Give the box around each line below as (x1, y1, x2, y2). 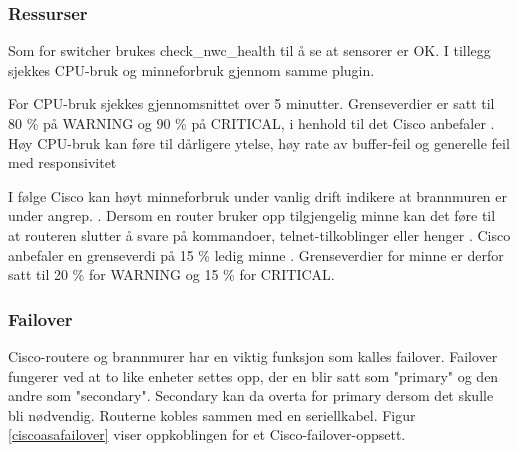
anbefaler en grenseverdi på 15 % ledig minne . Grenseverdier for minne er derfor (8, 244, 504, 265)
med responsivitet (8, 152, 117, 173)
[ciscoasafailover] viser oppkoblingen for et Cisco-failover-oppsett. (8, 424, 406, 445)
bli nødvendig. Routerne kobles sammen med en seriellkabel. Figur (8, 404, 416, 425)
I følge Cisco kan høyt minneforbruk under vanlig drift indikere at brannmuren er (8, 185, 508, 206)
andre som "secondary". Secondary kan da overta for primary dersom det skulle (8, 385, 494, 406)
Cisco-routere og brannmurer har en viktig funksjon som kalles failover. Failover (8, 345, 498, 366)
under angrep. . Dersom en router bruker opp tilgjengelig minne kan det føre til (8, 205, 496, 226)
